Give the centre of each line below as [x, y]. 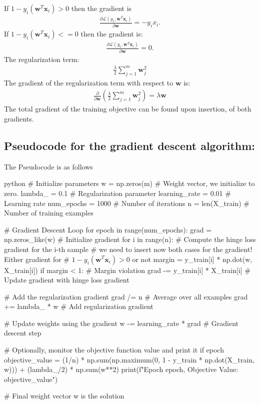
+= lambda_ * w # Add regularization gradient [79, 306]
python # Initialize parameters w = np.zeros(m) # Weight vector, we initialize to [129, 183]
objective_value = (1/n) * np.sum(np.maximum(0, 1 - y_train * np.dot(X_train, [129, 359]
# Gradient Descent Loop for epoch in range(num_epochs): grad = [108, 229]
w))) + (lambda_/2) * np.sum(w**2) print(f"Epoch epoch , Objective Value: [121, 369]
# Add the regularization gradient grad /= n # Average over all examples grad [126, 296]
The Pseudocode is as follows [48, 166]
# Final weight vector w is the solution [64, 396]
